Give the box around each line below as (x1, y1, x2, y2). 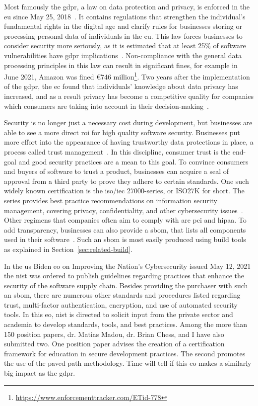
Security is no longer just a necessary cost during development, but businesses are (4, 117, 253, 128)
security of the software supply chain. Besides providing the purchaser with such (4, 280, 248, 290)
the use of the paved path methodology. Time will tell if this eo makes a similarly (4, 358, 252, 368)
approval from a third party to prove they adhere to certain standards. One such (4, 175, 249, 186)
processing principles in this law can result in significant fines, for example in (4, 60, 238, 70)
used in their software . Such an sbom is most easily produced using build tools (4, 234, 246, 244)
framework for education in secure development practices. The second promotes (4, 348, 246, 358)
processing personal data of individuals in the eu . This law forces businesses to (4, 30, 243, 41)
